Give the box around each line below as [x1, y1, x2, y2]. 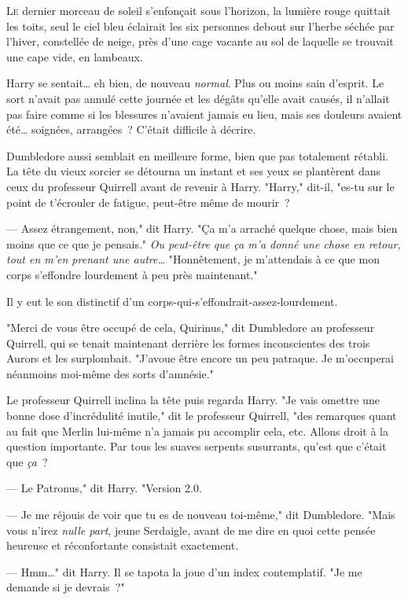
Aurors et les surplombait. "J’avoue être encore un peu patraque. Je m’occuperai [6, 350, 395, 366]
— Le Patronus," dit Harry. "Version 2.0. [6, 480, 202, 496]
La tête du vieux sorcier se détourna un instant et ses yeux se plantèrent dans [6, 163, 381, 179]
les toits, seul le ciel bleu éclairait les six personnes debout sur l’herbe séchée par [6, 17, 395, 34]
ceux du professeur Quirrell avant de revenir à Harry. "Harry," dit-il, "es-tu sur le [6, 178, 395, 194]
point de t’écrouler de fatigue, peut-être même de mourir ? [6, 193, 290, 210]
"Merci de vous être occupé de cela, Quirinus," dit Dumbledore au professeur [6, 319, 375, 336]
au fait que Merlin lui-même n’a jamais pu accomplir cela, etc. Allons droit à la [6, 422, 388, 439]
